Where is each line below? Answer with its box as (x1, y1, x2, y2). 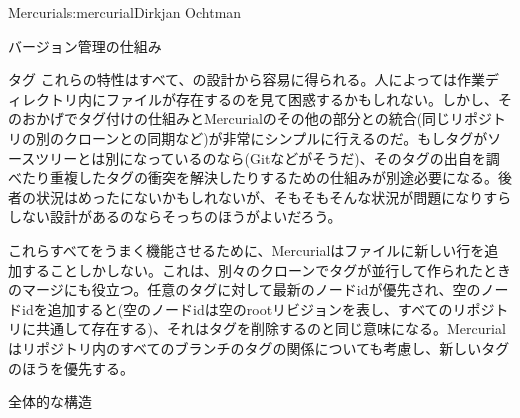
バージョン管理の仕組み (8, 35, 162, 56)
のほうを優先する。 (8, 357, 134, 378)
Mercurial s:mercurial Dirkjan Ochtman (8, 2, 242, 22)
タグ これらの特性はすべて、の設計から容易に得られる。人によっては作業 (8, 69, 486, 90)
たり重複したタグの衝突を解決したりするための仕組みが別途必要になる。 (21, 167, 498, 188)
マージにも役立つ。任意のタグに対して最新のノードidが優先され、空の (21, 279, 481, 300)
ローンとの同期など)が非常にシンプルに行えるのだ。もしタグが (77, 127, 488, 148)
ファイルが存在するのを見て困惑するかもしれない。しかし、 (105, 88, 498, 109)
